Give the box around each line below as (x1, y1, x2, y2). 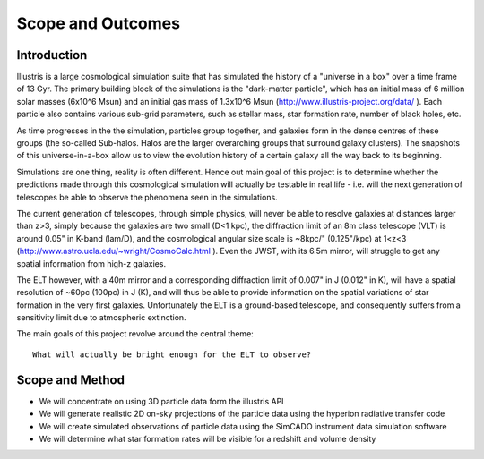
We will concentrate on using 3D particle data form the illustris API (39, 395, 284, 406)
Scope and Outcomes (16, 13, 181, 33)
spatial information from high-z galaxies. (16, 258, 166, 268)
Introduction (16, 47, 88, 63)
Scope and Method (16, 372, 125, 387)
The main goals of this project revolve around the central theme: (16, 328, 255, 339)
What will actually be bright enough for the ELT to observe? (32, 349, 312, 360)
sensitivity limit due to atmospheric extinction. (16, 312, 187, 323)
